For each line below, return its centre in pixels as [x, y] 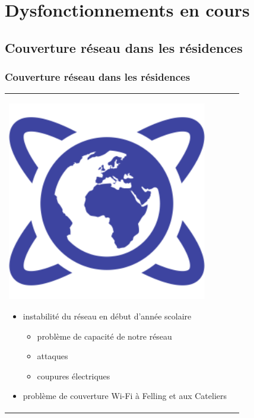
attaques [53, 356]
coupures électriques [74, 376]
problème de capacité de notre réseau [104, 336]
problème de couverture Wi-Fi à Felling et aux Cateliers [125, 396]
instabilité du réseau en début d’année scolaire [107, 316]
